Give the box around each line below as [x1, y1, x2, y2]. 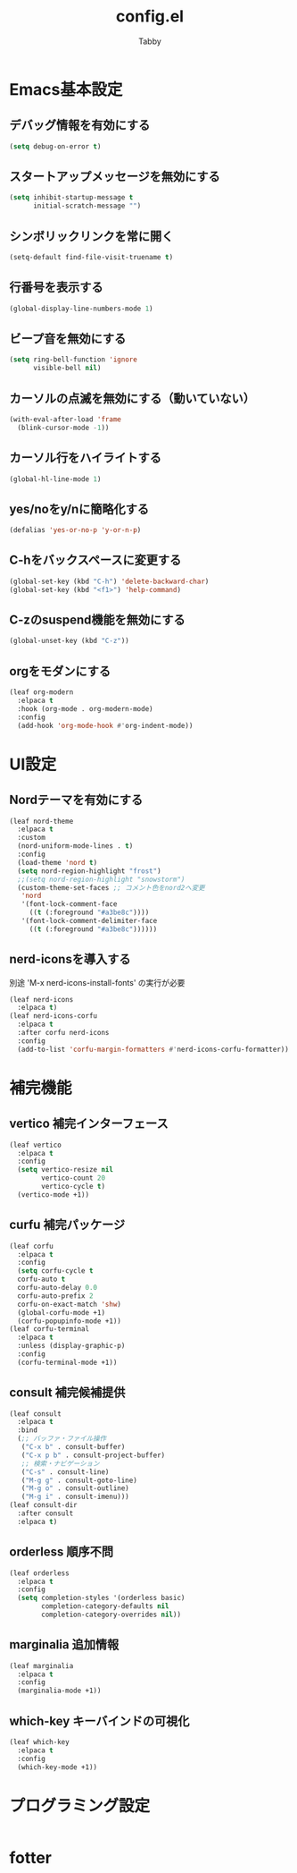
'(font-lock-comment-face [21, 900, 118, 909]
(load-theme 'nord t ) [17, 858, 98, 867]
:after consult [17, 1509, 74, 1518]
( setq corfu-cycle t [17, 1267, 94, 1276]
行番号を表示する [9, 280, 103, 295]
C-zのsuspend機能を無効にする [9, 613, 186, 628]
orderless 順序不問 [9, 1545, 114, 1560]
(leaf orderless [9, 1568, 70, 1578]
